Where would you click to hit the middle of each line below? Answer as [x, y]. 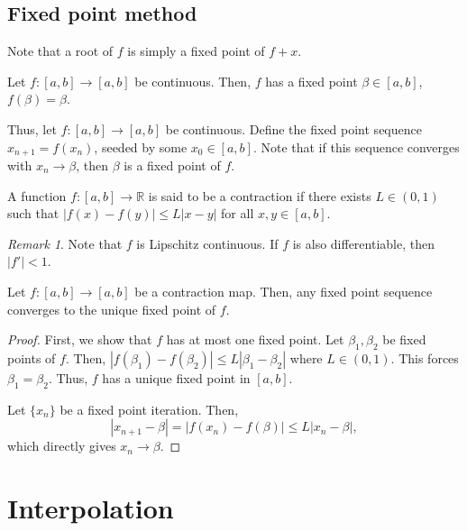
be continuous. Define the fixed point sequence [293, 128]
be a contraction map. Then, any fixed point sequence [284, 291]
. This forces [425, 357]
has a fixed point [311, 81]
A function [37, 195]
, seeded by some [141, 146]
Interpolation [91, 508]
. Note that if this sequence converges [356, 146]
